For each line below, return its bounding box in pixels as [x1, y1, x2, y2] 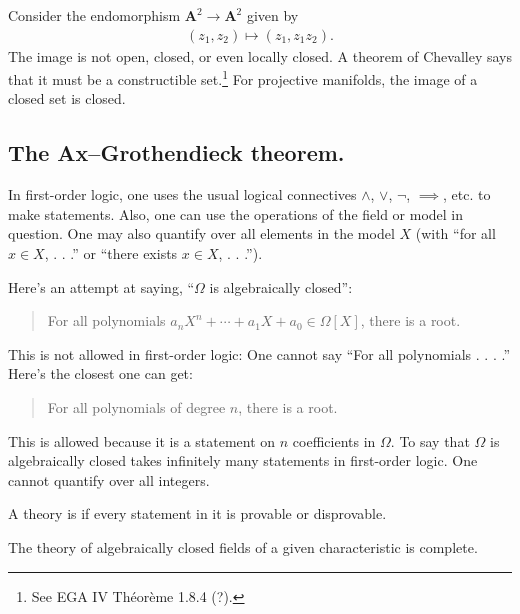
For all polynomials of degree [47, 397, 226, 418]
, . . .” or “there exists [44, 243, 178, 264]
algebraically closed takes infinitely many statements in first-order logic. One [8, 450, 478, 471]
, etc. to [443, 184, 491, 205]
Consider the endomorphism [8, 5, 181, 25]
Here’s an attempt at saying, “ [8, 276, 195, 297]
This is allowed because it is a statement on [8, 430, 276, 451]
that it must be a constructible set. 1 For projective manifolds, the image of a [8, 66, 478, 89]
